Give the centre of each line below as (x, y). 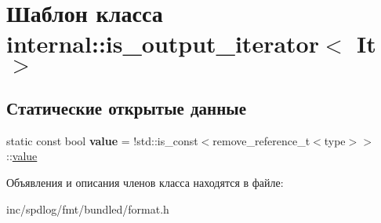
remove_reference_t (261, 140)
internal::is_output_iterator (163, 44)
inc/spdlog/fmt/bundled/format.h (88, 208)
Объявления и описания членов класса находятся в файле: (145, 182)
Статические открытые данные (126, 107)
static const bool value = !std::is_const (102, 140)
